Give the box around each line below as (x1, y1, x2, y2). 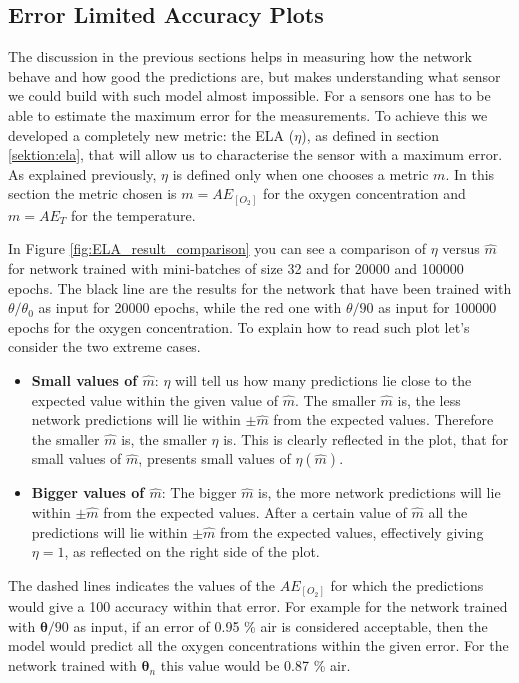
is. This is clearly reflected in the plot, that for (223, 428, 509, 449)
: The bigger (161, 482, 237, 503)
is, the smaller (121, 428, 207, 449)
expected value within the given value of (31, 389, 278, 410)
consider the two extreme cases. (8, 336, 201, 357)
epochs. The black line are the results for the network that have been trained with (8, 277, 512, 298)
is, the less (397, 389, 461, 410)
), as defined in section (301, 124, 440, 145)
